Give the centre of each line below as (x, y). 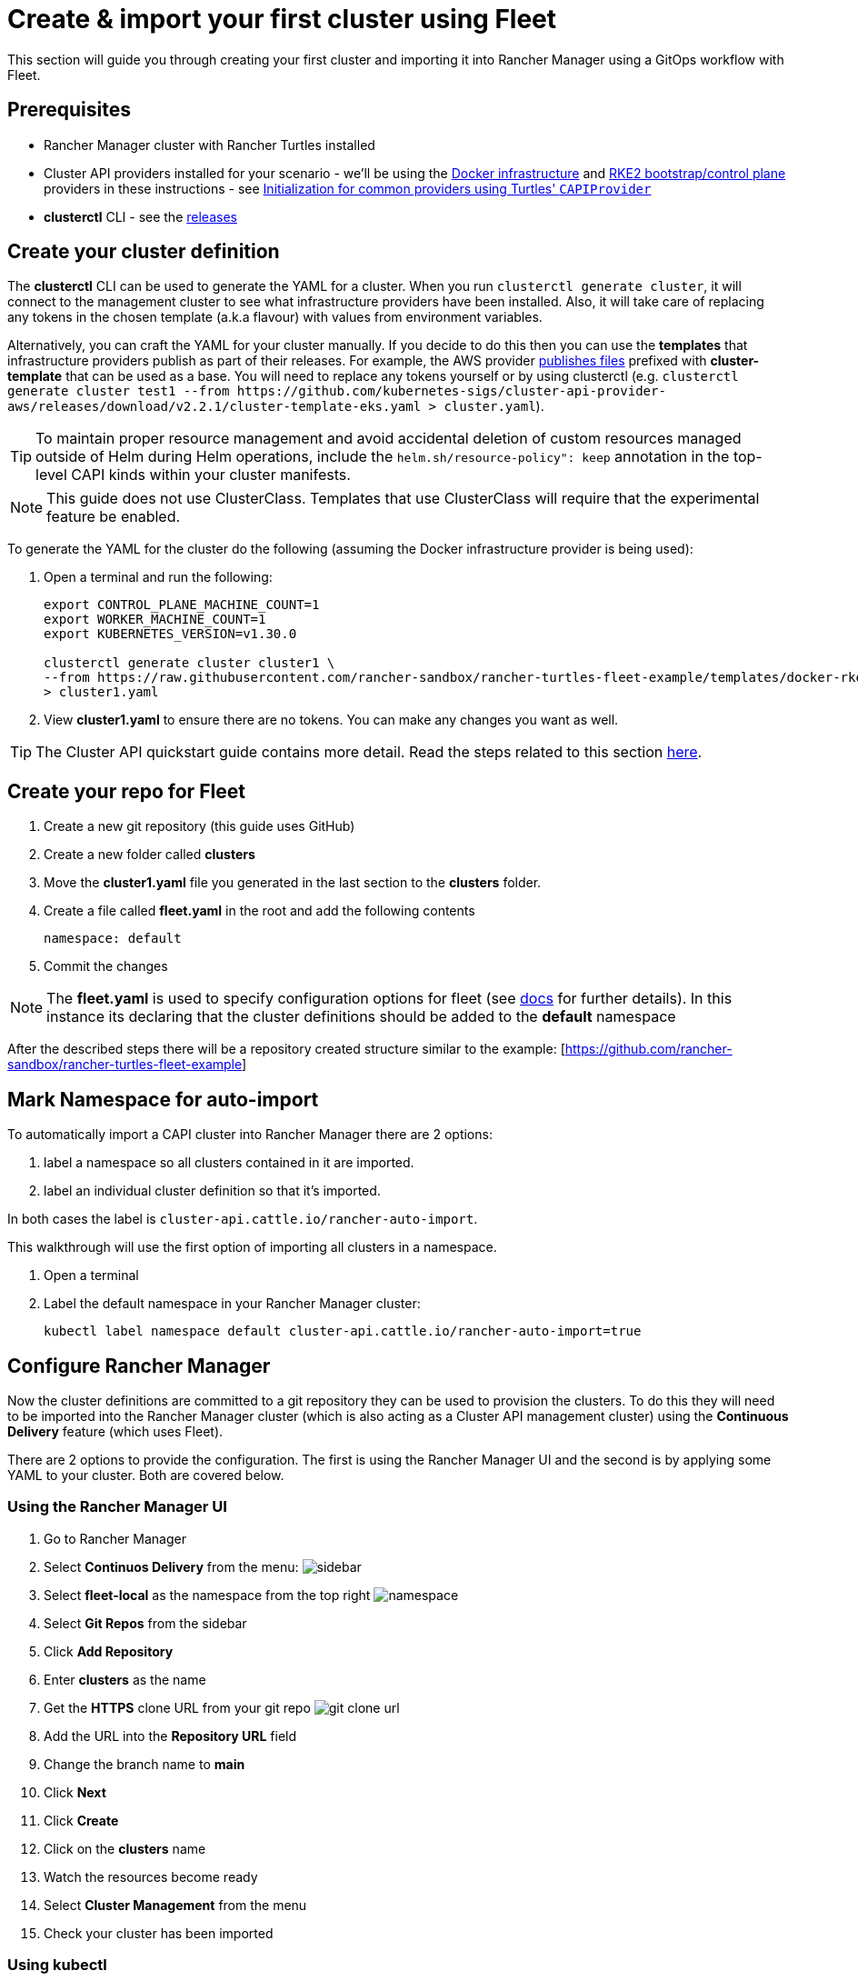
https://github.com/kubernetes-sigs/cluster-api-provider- (451, 391)
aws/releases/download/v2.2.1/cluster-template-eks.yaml (214, 407)
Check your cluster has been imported (159, 1933)
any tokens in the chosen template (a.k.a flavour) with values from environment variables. (275, 317)
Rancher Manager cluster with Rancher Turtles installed (210, 145)
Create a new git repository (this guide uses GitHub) (200, 826)
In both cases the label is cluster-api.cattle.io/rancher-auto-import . (243, 1219)
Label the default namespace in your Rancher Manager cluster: (232, 1304)
